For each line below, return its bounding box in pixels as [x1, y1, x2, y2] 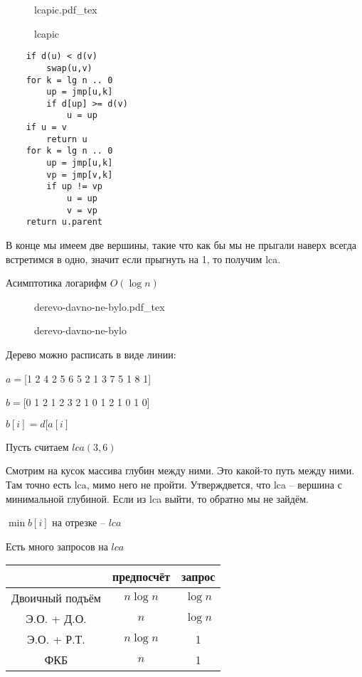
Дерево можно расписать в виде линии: [6, 347, 176, 361]
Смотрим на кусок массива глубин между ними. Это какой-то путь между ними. [6, 463, 355, 478]
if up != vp [46, 181, 103, 192]
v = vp [66, 205, 97, 215]
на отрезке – [52, 515, 105, 530]
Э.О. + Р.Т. [27, 631, 85, 648]
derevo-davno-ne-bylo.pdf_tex [34, 299, 165, 314]
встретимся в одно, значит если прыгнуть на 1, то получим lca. [6, 251, 281, 266]
